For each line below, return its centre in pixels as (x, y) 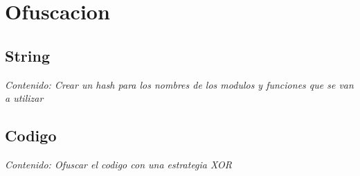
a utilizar (24, 98)
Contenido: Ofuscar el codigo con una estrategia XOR (118, 164)
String (27, 55)
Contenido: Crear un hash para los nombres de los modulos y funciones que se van (179, 84)
